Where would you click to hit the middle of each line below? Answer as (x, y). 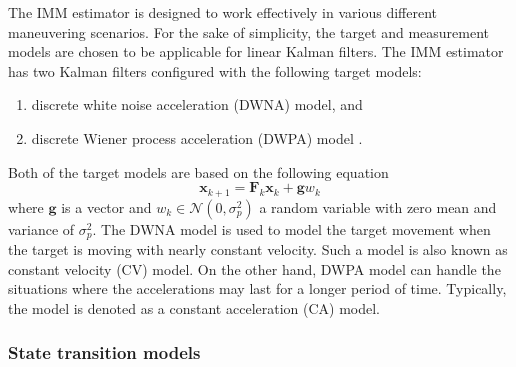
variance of (41, 228)
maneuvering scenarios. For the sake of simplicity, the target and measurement (249, 31)
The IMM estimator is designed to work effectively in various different (222, 12)
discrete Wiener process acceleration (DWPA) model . (197, 137)
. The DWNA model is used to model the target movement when (291, 228)
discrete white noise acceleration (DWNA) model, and (197, 104)
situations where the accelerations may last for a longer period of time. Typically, (257, 288)
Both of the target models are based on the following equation (198, 171)
